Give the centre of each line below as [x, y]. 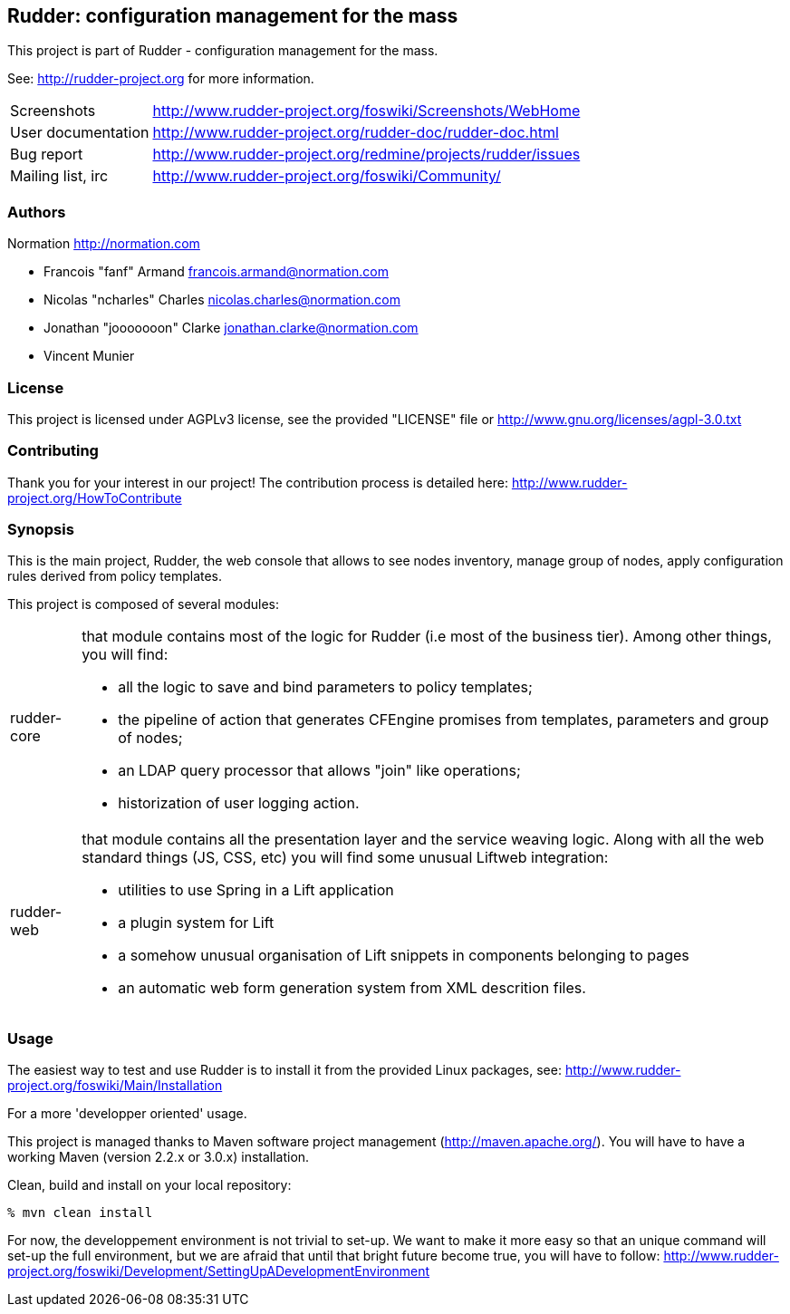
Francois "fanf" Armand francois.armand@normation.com [216, 272]
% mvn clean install [80, 1213]
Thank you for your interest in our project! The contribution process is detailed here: [258, 482]
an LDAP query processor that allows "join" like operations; [319, 771]
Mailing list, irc [59, 176]
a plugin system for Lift [196, 923]
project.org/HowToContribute [95, 498]
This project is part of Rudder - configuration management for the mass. [223, 51]
